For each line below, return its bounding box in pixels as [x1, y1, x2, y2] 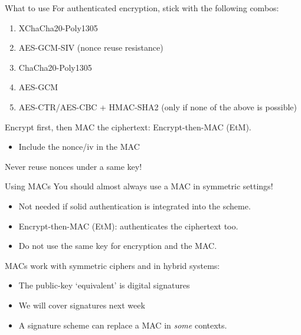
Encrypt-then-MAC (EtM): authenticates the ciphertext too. [18, 219, 238, 232]
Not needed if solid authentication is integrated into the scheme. [18, 199, 251, 212]
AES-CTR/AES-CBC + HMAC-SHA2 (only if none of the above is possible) [18, 100, 297, 113]
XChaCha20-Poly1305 [18, 21, 98, 34]
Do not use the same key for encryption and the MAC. [18, 239, 217, 252]
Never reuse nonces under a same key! [5, 160, 142, 172]
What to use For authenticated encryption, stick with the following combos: [5, 2, 279, 14]
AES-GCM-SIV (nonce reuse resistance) [18, 41, 163, 54]
